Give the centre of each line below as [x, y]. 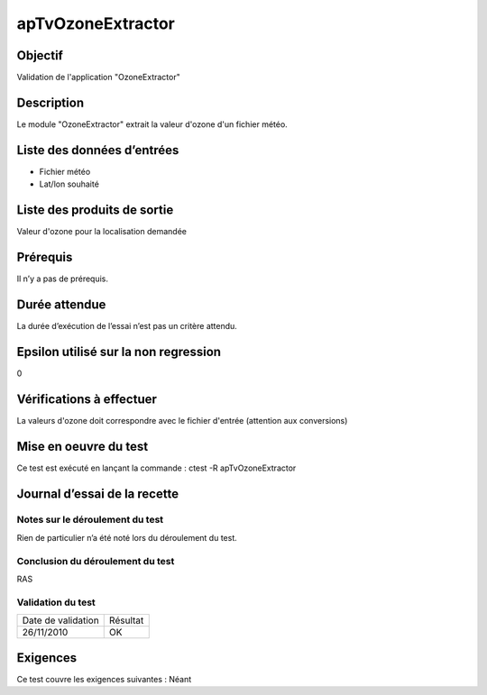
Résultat [126, 620]
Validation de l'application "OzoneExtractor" [98, 78]
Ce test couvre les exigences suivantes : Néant [104, 679]
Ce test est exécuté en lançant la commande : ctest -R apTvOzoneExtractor [156, 468]
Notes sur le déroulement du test [90, 520]
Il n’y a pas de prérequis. [62, 279]
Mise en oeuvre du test [83, 446]
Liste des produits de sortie [95, 210]
